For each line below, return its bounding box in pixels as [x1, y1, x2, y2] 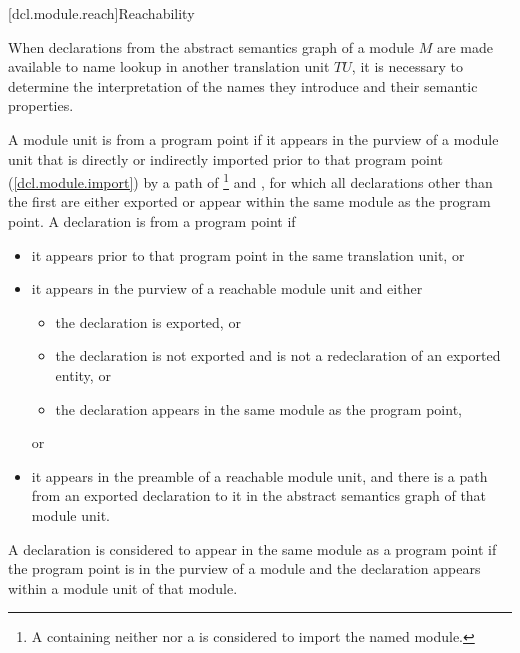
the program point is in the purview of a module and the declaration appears [8, 558, 481, 579]
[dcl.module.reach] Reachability [8, 3, 195, 23]
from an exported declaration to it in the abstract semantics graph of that [31, 485, 487, 506]
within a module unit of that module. [8, 577, 238, 598]
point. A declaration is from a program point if [8, 211, 296, 231]
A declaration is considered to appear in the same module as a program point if [8, 538, 497, 559]
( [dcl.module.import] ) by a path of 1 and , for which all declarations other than [8, 169, 493, 192]
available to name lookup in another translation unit [8, 56, 330, 77]
